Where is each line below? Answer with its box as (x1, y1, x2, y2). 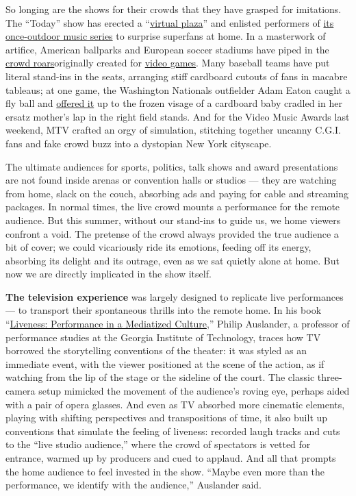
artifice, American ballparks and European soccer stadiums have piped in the (5, 42, 329, 56)
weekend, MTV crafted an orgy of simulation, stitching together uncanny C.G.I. (5, 123, 341, 137)
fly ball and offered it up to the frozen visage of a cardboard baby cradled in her (5, 96, 342, 110)
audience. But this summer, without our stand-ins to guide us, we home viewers (5, 212, 341, 227)
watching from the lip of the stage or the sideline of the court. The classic (5, 370, 315, 384)
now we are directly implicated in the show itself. (5, 266, 212, 281)
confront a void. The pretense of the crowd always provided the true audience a (5, 226, 339, 240)
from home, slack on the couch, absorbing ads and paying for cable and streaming (5, 186, 348, 200)
